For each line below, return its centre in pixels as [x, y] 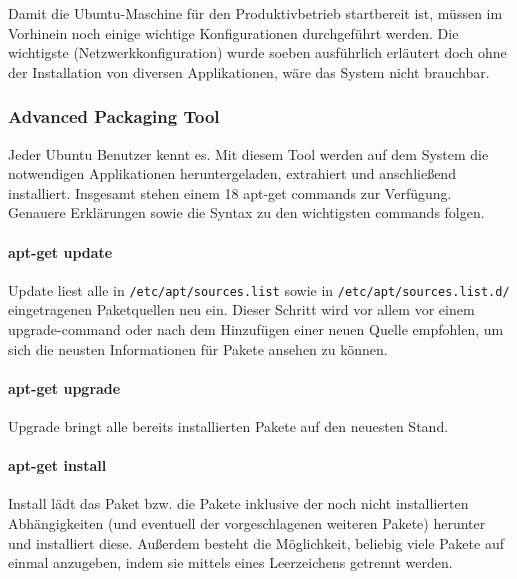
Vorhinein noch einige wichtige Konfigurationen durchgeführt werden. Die [233, 32]
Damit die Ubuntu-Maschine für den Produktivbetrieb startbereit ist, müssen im [255, 13]
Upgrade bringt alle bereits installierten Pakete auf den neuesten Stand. [228, 426]
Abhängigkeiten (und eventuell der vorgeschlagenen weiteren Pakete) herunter [247, 522]
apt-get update [60, 251]
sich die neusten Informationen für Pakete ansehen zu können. [198, 348]
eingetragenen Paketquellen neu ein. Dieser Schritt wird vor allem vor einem [241, 309]
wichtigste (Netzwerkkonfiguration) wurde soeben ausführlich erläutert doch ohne [257, 52]
